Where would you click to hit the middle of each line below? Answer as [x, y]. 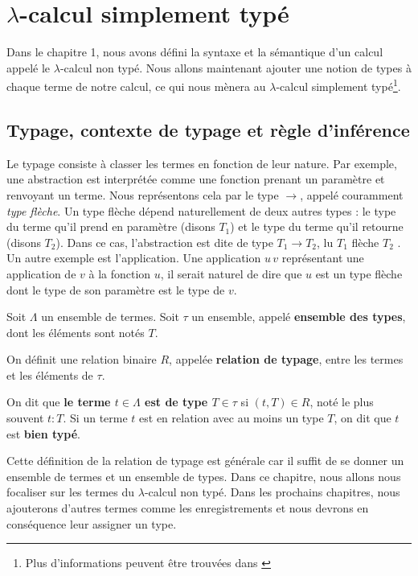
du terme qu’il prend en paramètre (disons [111, 226]
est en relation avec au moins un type [232, 418]
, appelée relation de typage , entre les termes [286, 359]
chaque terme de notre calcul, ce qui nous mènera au [136, 86]
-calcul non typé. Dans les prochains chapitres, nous [272, 492]
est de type [176, 402]
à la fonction [120, 273]
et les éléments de [50, 374]
